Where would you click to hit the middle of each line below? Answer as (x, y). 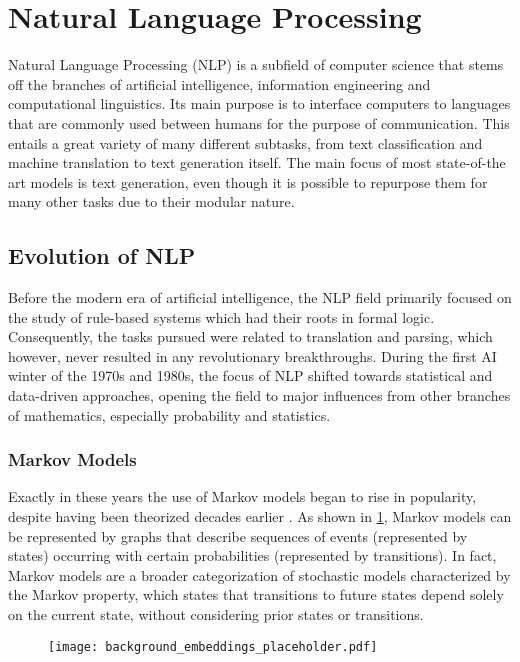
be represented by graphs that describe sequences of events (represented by (238, 535)
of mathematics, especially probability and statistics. (169, 414)
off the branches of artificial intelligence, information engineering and (219, 83)
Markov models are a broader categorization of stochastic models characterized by (259, 574)
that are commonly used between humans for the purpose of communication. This (259, 122)
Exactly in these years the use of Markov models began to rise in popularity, (242, 496)
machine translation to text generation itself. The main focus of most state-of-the (257, 162)
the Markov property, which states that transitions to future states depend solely (256, 594)
